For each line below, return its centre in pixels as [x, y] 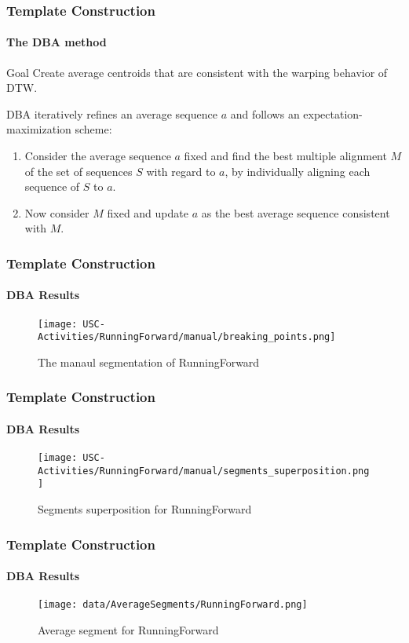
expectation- [333, 113]
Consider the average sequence [98, 156]
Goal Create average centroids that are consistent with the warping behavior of [197, 72]
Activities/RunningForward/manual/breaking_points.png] [187, 337]
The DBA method [57, 42]
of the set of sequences [79, 171]
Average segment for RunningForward [128, 630]
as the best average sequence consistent [296, 212]
